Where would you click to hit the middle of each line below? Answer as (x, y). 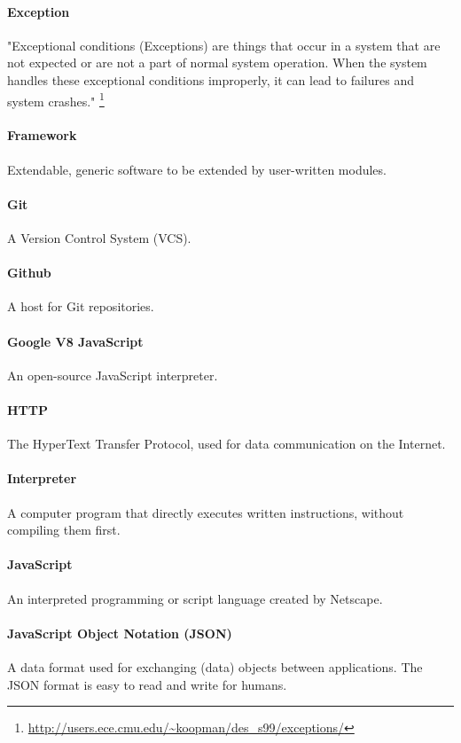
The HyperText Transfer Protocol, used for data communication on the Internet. (227, 444)
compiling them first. (64, 530)
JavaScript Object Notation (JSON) (120, 633)
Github (29, 273)
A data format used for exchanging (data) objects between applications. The (215, 666)
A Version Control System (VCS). (99, 238)
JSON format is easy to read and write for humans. (147, 684)
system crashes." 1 (56, 99)
